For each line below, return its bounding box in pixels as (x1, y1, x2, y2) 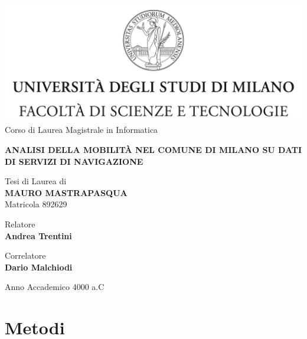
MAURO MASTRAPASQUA (5, 186, 128, 198)
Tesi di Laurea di (5, 175, 67, 187)
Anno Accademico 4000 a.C (5, 281, 104, 293)
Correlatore (5, 249, 46, 262)
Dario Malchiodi (5, 260, 73, 273)
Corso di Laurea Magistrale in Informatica (5, 123, 158, 136)
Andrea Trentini (5, 229, 72, 242)
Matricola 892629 (5, 198, 67, 210)
